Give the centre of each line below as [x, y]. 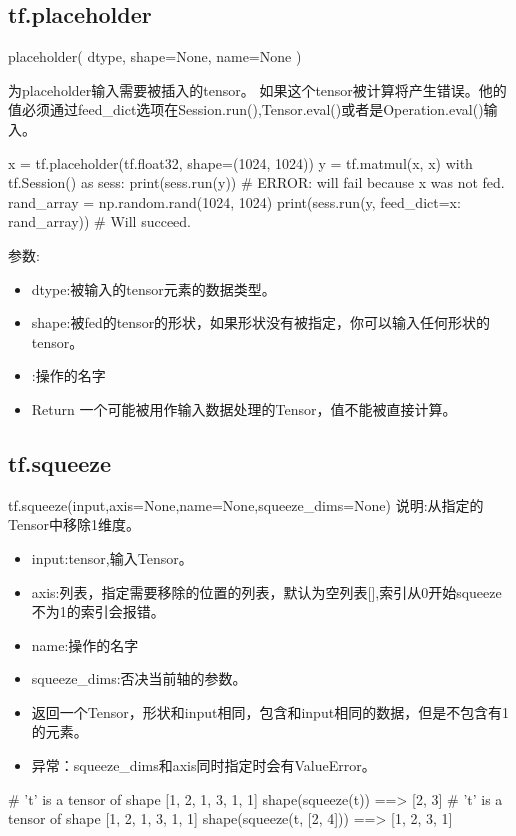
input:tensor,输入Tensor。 [112, 557]
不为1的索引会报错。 [98, 611]
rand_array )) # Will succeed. [99, 221]
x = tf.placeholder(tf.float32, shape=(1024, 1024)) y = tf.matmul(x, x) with [240, 162]
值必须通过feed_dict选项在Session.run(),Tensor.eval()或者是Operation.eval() [246, 109]
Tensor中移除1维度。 [74, 524]
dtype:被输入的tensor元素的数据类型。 [153, 288]
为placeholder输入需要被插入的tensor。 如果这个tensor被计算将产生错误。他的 [257, 89]
